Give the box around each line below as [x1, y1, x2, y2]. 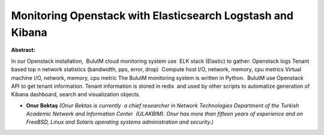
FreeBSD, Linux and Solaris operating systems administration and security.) [26, 118, 214, 125]
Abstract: [11, 47, 35, 54]
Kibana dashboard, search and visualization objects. [11, 91, 140, 98]
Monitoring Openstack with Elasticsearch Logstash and [11, 9, 294, 22]
